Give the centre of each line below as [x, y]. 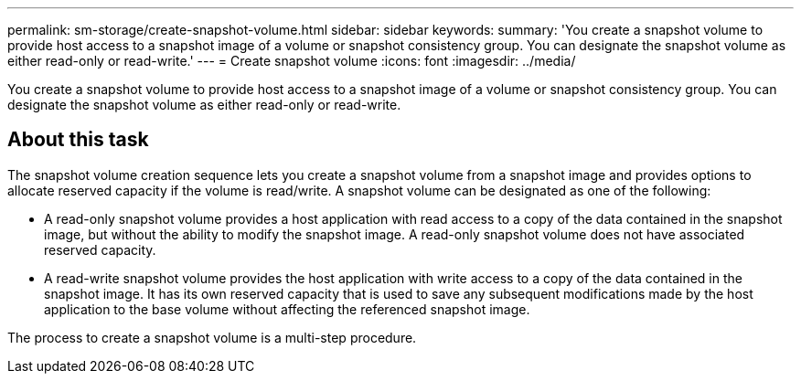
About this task [78, 140]
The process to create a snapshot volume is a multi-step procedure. [212, 337]
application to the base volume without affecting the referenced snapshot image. [287, 309]
